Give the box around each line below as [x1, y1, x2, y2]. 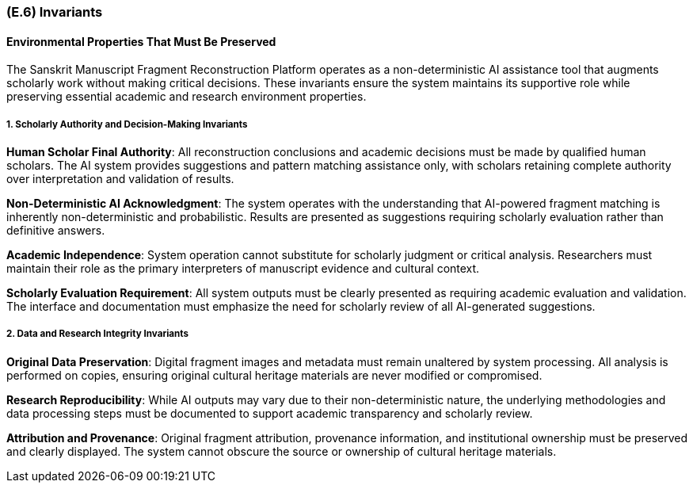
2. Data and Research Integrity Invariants [6, 328, 188, 340]
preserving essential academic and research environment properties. [6, 90, 367, 104]
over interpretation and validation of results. [6, 172, 234, 185]
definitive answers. [6, 223, 105, 237]
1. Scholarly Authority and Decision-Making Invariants [6, 118, 248, 130]
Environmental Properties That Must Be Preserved [6, 34, 276, 48]
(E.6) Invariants [6, 4, 103, 20]
